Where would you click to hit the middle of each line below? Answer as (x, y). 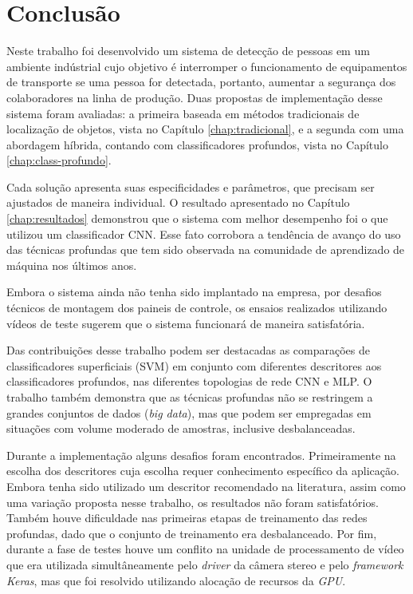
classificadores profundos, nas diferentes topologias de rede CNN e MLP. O (189, 381)
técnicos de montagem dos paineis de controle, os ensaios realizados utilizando (197, 308)
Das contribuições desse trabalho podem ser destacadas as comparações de (188, 350)
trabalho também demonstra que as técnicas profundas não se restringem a (190, 397)
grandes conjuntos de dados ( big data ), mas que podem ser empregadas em (189, 412)
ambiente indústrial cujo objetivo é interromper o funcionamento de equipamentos (207, 66)
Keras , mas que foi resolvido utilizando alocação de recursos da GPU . (176, 580)
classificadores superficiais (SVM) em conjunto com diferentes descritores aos (194, 365)
